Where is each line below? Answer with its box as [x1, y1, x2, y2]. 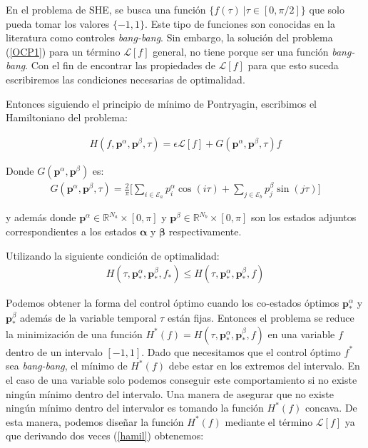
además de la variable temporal [19, 310, 157, 325]
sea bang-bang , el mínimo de [6, 358, 128, 373]
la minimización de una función [6, 326, 143, 341]
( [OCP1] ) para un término [6, 44, 121, 58]
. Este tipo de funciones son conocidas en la [145, 16, 335, 31]
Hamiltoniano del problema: [6, 110, 128, 125]
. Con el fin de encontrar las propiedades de [25, 58, 215, 73]
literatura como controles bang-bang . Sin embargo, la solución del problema [6, 30, 333, 45]
